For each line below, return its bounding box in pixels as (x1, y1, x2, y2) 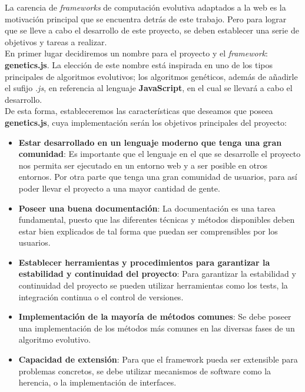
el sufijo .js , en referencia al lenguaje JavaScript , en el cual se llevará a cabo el (5, 82, 293, 94)
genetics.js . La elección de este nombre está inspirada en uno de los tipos (5, 58, 273, 71)
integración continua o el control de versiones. (18, 290, 184, 303)
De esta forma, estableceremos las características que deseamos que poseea (5, 105, 273, 117)
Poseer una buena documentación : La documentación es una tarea (18, 202, 276, 214)
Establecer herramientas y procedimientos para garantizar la (18, 256, 270, 268)
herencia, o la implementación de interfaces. (18, 376, 177, 388)
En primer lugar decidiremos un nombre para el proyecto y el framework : (5, 47, 268, 59)
